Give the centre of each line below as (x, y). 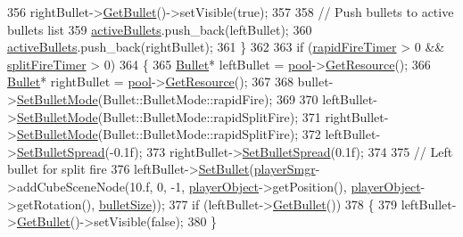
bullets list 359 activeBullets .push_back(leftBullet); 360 (160, 29)
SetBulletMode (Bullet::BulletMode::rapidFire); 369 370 (167, 98)
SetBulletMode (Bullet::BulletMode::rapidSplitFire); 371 (169, 116)
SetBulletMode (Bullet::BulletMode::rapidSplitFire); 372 (169, 134)
